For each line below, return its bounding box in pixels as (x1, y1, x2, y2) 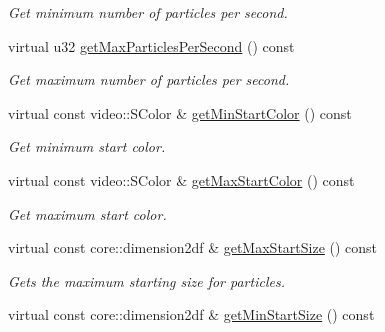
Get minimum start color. (8, 136, 166, 157)
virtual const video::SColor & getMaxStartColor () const (8, 169, 355, 190)
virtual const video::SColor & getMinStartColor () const (8, 102, 352, 123)
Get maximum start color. (8, 203, 167, 224)
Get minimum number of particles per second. (8, 2, 288, 22)
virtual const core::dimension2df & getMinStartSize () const (8, 304, 375, 325)
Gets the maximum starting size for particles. (8, 270, 285, 291)
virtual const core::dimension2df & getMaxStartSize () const (8, 237, 378, 258)
